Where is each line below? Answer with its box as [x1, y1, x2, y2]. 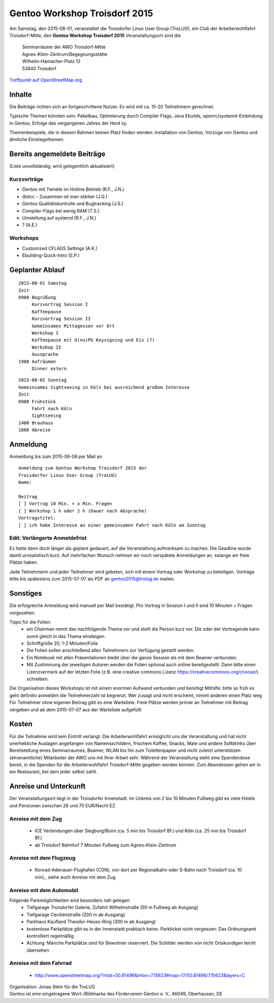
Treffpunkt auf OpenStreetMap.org [9, 77, 82, 83]
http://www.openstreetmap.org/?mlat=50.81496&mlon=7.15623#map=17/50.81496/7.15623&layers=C [35, 972, 246, 978]
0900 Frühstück [18, 399, 56, 404]
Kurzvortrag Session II [31, 316, 91, 322]
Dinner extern [31, 366, 67, 371]
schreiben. [26, 676, 49, 682]
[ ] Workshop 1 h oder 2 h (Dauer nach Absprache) [18, 508, 147, 513]
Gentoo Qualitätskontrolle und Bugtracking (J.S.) [22, 201, 124, 207]
